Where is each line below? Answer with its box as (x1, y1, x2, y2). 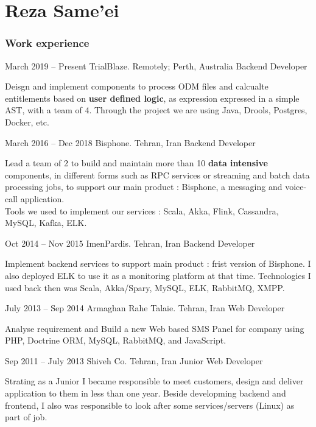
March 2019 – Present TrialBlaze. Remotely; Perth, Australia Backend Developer (5, 59, 307, 72)
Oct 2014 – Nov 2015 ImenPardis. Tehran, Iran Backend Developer (5, 236, 255, 249)
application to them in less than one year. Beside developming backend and (5, 387, 286, 400)
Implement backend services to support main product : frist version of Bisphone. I (5, 257, 311, 270)
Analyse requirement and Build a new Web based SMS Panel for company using (5, 322, 304, 334)
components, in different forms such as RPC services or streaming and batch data (5, 168, 310, 181)
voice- (285, 180, 307, 193)
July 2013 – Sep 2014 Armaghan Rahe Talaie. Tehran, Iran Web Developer (5, 302, 285, 314)
